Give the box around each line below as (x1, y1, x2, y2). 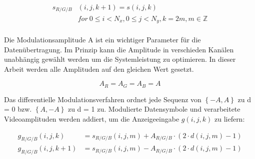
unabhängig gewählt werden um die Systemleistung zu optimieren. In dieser (4, 54, 236, 64)
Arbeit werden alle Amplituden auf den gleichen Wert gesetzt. (4, 63, 194, 74)
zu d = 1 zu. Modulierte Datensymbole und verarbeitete (67, 104, 240, 114)
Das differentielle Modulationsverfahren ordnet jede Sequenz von (4, 94, 201, 104)
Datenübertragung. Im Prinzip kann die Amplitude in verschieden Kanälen (4, 44, 234, 54)
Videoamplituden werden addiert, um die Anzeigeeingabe (4, 114, 179, 124)
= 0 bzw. (4, 104, 32, 114)
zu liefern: (214, 114, 245, 124)
